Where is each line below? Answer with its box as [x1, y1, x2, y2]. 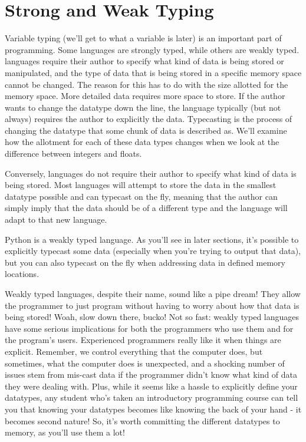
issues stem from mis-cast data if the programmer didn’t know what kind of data [5, 368, 298, 381]
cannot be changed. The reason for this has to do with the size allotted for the [5, 78, 288, 90]
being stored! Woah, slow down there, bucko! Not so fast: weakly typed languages [5, 311, 300, 323]
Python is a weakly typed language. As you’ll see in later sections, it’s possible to [5, 233, 299, 245]
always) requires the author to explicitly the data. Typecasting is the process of [5, 113, 292, 125]
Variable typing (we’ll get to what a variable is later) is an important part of [5, 32, 282, 44]
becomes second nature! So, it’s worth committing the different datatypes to [5, 414, 280, 427]
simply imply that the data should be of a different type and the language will [5, 202, 288, 214]
